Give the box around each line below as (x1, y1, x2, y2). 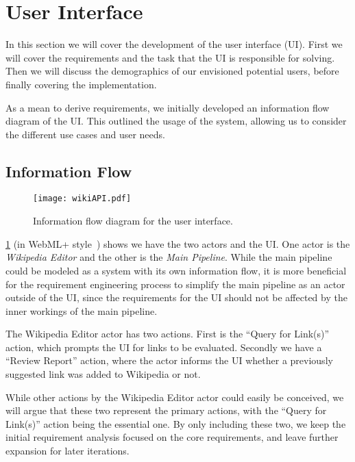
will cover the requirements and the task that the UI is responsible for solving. (5, 50, 335, 64)
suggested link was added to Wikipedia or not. (5, 367, 201, 381)
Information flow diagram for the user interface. (33, 214, 233, 228)
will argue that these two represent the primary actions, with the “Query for (5, 403, 327, 418)
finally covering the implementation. (5, 77, 157, 91)
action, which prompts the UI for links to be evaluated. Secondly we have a (5, 339, 322, 354)
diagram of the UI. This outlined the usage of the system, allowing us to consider (5, 114, 347, 128)
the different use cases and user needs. (5, 127, 165, 141)
